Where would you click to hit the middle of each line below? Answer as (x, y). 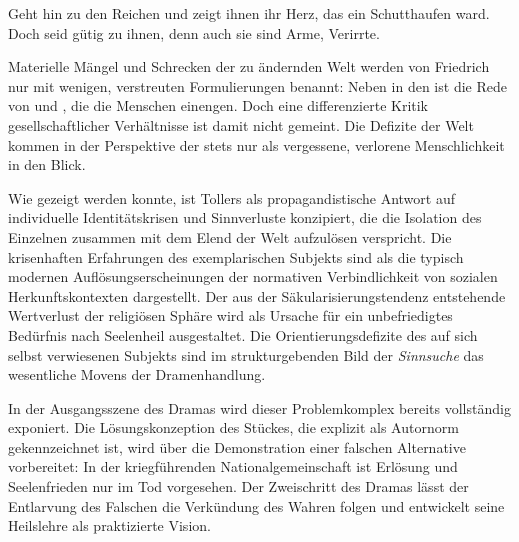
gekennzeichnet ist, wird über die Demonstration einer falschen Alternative (237, 446)
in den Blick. (47, 164)
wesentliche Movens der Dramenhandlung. (137, 374)
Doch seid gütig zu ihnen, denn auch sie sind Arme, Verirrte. (194, 32)
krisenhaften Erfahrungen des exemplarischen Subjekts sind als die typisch (236, 256)
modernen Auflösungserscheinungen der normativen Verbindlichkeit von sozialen (253, 276)
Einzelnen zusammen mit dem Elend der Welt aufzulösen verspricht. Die (230, 236)
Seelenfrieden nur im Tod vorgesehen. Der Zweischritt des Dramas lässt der (238, 486)
